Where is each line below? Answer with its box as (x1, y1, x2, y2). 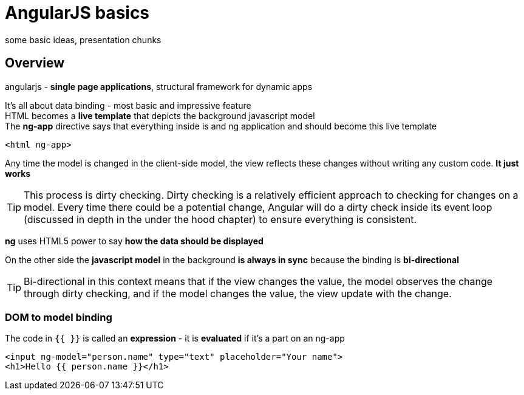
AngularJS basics (5, 2, 150, 23)
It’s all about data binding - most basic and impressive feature (5, 100, 251, 111)
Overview (5, 55, 65, 71)
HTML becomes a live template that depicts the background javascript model (5, 110, 315, 121)
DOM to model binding (5, 311, 112, 323)
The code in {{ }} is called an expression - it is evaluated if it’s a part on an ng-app (5, 333, 345, 344)
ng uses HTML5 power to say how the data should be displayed (5, 235, 264, 246)
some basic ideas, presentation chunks (5, 34, 162, 45)
